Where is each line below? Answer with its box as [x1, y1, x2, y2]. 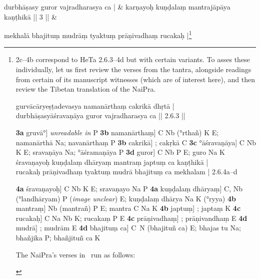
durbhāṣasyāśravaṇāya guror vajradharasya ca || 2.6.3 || [15, 110, 185, 121]
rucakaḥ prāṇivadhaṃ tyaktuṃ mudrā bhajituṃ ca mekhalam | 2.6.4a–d [15, 166, 237, 177]
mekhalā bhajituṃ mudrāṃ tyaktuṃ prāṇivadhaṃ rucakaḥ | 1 [4, 29, 192, 40]
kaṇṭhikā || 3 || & [4, 11, 57, 22]
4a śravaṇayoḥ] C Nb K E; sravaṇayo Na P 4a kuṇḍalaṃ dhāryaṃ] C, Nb [15, 183, 243, 193]
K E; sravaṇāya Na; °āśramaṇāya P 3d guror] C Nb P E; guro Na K [15, 147, 225, 157]
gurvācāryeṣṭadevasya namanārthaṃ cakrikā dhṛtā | [15, 100, 174, 111]
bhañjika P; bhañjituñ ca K [15, 232, 100, 242]
